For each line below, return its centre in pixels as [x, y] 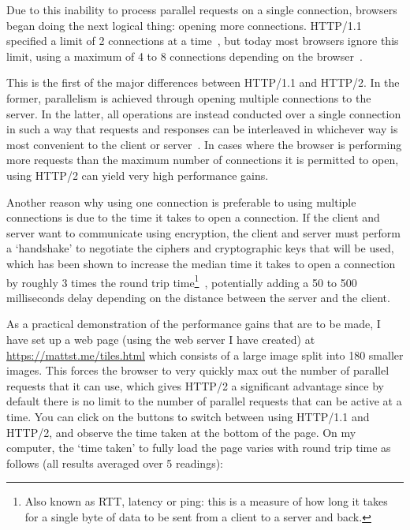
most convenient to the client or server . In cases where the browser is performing [204, 144]
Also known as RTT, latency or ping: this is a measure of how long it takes [206, 501]
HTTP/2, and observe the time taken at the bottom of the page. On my [181, 432]
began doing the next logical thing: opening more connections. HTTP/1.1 [184, 25]
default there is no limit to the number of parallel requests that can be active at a [204, 401]
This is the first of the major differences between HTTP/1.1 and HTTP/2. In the [203, 82]
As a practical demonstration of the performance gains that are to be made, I [194, 324]
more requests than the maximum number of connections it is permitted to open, [203, 160]
